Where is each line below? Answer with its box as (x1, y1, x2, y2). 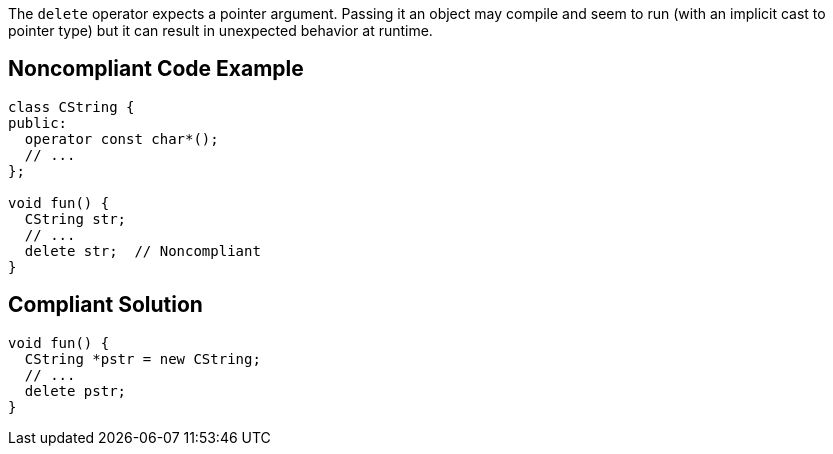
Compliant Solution (8, 292, 203, 318)
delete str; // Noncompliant (24, 242, 261, 259)
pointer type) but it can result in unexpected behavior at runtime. (8, 22, 433, 39)
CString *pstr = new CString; (24, 350, 261, 367)
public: (8, 114, 68, 131)
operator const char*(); (24, 130, 219, 147)
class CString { (8, 98, 135, 115)
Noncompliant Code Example (8, 56, 304, 82)
